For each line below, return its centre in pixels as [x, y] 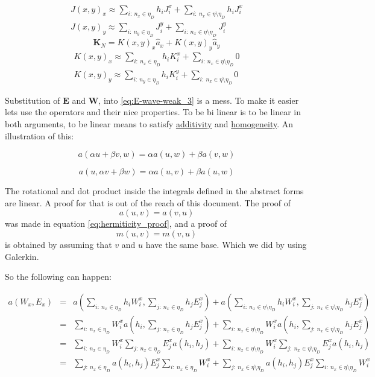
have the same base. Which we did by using [226, 244]
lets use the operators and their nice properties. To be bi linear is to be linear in [153, 112]
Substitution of [33, 100]
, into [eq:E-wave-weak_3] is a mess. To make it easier [199, 100]
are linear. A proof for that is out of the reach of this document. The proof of [148, 202]
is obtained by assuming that [58, 244]
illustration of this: [39, 135]
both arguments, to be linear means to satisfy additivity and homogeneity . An [149, 123]
